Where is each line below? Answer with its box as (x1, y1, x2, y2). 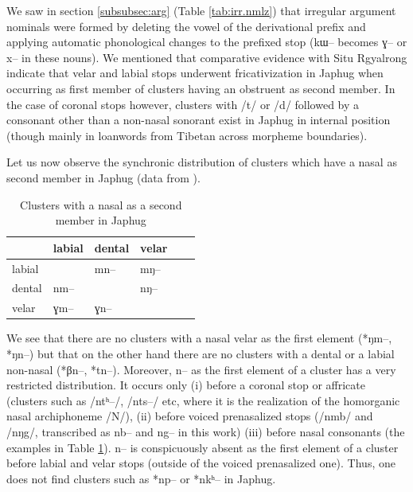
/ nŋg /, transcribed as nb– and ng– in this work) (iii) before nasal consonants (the (6, 423, 405, 439)
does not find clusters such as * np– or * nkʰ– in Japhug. (6, 470, 276, 486)
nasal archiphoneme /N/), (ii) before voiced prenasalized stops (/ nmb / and (6, 408, 373, 424)
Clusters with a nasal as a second (20, 196, 182, 213)
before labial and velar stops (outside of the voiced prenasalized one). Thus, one (6, 455, 395, 471)
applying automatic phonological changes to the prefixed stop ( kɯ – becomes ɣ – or (6, 33, 407, 50)
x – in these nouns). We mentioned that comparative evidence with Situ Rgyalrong (6, 49, 407, 65)
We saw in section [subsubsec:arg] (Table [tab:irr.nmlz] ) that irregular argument (6, 2, 396, 18)
